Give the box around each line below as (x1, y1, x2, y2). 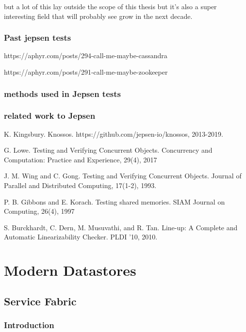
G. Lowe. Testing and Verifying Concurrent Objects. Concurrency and (4, 145, 213, 155)
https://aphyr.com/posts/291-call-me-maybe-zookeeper (4, 67, 168, 77)
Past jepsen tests (4, 32, 71, 44)
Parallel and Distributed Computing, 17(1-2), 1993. (4, 180, 157, 190)
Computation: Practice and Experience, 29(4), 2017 (4, 154, 157, 164)
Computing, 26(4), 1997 (4, 206, 75, 216)
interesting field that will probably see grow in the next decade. (4, 11, 193, 21)
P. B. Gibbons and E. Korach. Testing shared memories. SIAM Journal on (4, 196, 225, 206)
